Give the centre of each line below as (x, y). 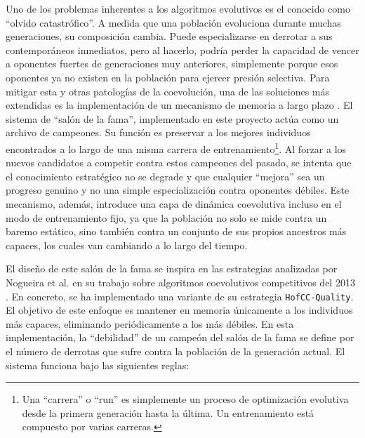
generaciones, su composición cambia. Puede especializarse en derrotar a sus (169, 36)
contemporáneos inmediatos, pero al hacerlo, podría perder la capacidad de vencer (182, 49)
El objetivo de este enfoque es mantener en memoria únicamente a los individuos (179, 310)
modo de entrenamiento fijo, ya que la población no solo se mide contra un (166, 217)
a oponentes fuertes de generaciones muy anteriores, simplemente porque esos (172, 64)
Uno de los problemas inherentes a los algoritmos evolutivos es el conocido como (178, 8)
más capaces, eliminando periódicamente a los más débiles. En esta (150, 323)
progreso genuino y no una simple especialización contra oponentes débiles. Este (178, 190)
